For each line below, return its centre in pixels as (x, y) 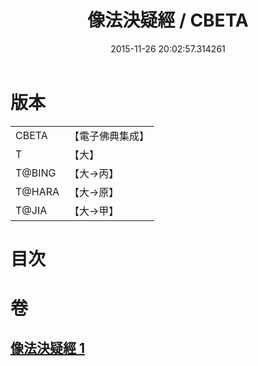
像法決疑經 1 (48, 348)
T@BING (36, 173)
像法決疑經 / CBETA (168, 20)
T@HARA (37, 191)
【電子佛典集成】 (109, 136)
